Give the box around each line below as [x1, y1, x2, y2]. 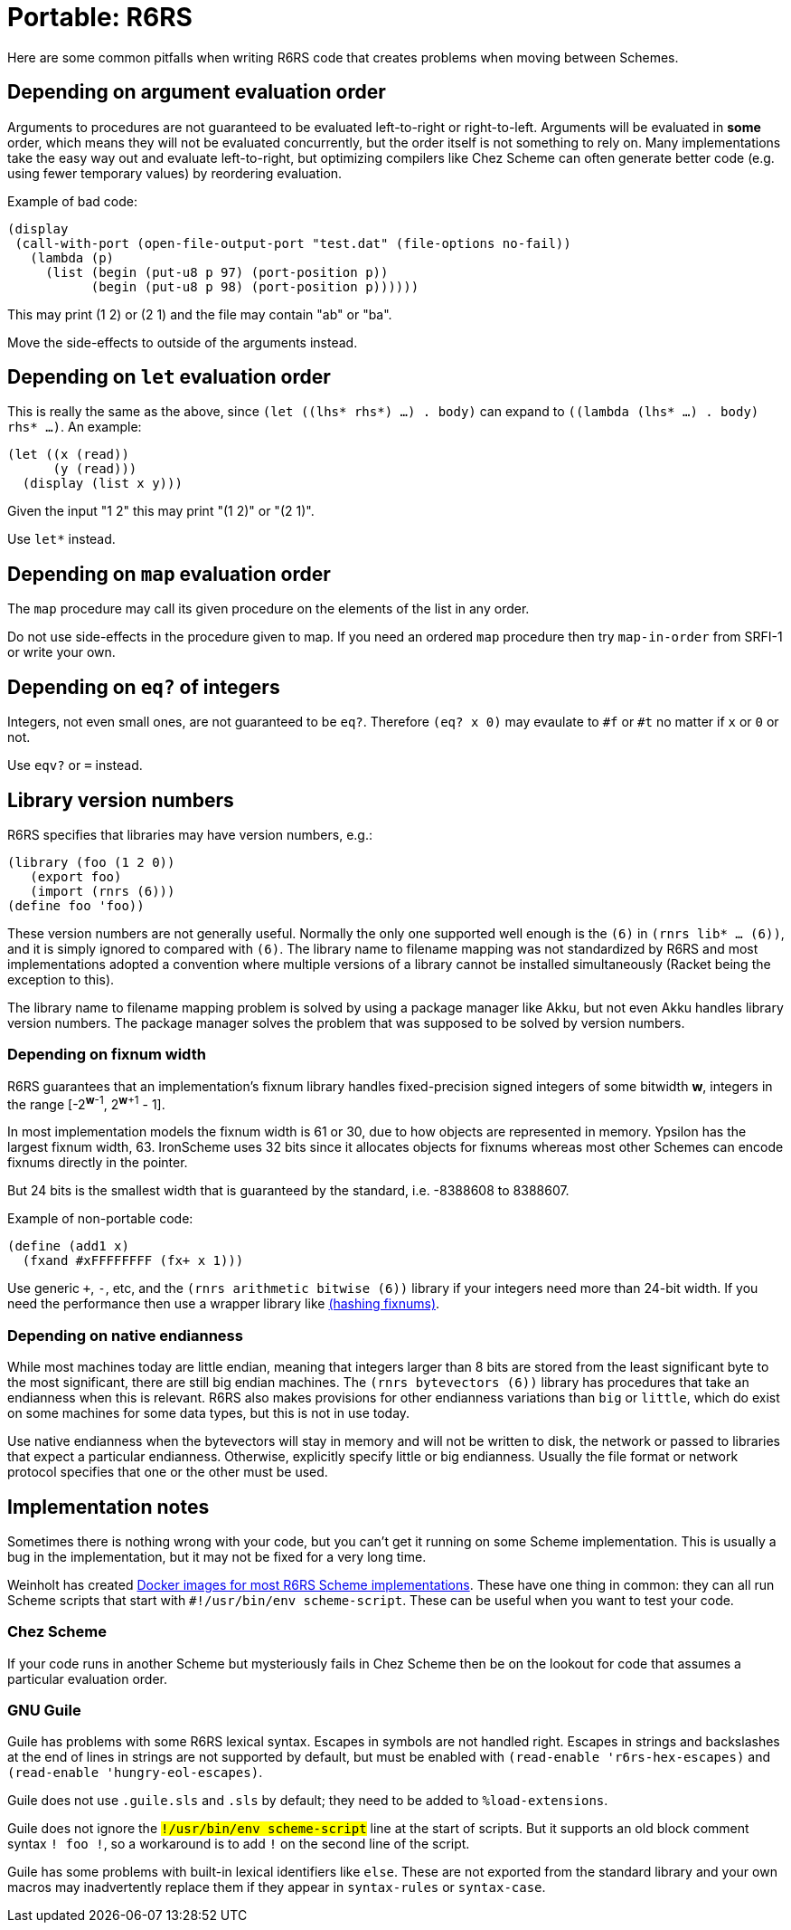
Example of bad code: [7, 193, 137, 209]
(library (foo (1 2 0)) [7, 854, 175, 870]
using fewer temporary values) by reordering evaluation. [7, 165, 343, 181]
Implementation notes [7, 1495, 210, 1518]
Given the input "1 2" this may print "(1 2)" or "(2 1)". [7, 503, 315, 519]
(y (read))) [52, 461, 137, 477]
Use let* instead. [7, 531, 116, 547]
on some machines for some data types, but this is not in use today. [7, 1405, 410, 1421]
